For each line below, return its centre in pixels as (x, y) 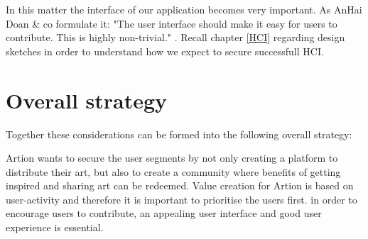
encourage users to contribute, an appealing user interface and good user (164, 213)
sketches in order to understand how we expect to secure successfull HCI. (165, 51)
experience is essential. (55, 227)
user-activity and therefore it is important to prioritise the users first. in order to (182, 199)
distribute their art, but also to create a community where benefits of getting (173, 171)
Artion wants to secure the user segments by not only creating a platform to (172, 158)
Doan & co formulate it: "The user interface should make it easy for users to (172, 23)
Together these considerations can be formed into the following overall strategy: (179, 134)
